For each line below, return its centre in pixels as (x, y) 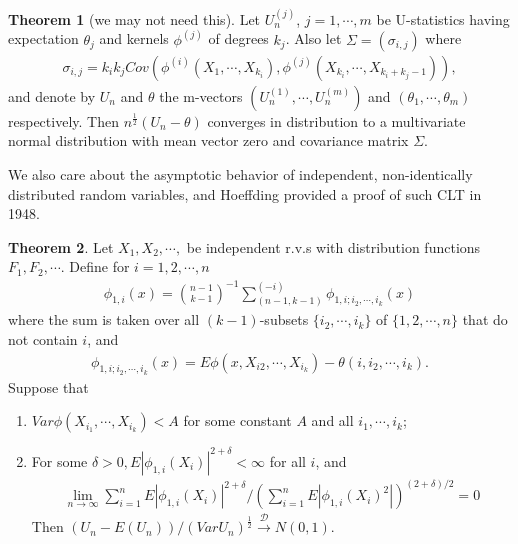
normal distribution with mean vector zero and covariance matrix (208, 140)
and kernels (134, 38)
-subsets (284, 319)
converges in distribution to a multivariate (336, 120)
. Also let (313, 38)
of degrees (238, 38)
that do (485, 319)
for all (287, 460)
